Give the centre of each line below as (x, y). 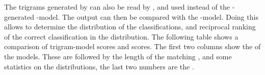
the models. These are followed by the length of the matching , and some (118, 56)
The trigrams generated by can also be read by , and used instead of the (117, 7)
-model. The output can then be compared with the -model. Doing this (147, 16)
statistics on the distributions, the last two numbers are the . (99, 66)
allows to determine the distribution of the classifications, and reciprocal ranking (130, 27)
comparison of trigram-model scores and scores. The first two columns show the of (132, 46)
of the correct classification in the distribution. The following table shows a (121, 36)
